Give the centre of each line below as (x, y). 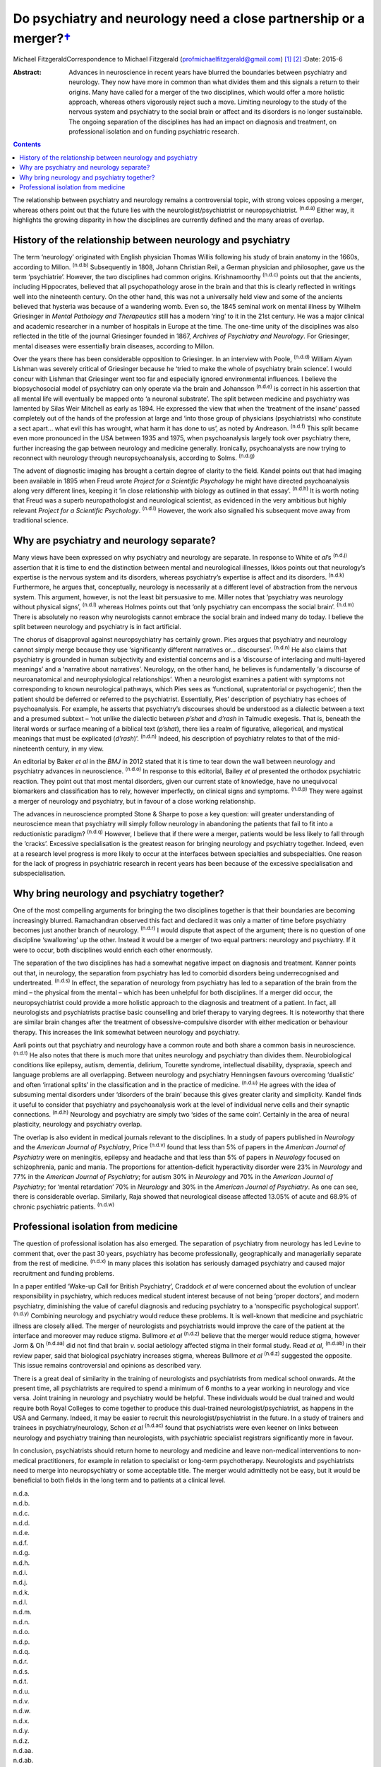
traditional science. (41, 520)
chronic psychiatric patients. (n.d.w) (64, 1206)
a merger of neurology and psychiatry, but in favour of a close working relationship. (134, 801)
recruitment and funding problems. (64, 1273)
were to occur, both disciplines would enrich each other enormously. (113, 950)
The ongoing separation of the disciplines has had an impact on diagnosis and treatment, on (203, 122)
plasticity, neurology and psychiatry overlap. (78, 1125)
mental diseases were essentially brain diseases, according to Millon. (114, 346)
